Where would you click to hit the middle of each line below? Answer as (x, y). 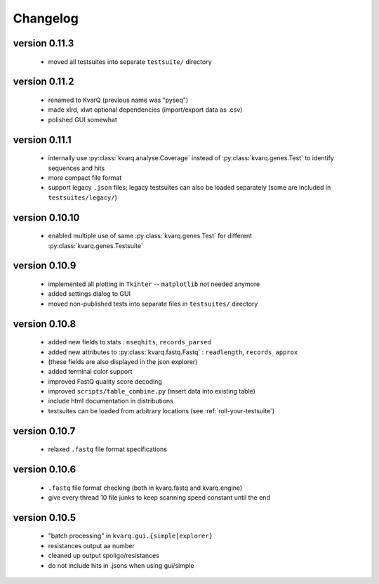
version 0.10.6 (45, 470)
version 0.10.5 (45, 518)
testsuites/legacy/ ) (82, 197)
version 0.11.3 (44, 43)
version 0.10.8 (45, 324)
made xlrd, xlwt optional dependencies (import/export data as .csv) (145, 110)
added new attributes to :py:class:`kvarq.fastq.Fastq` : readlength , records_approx (173, 352)
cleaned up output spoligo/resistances (104, 556)
